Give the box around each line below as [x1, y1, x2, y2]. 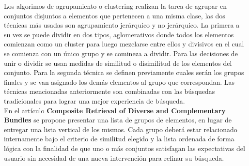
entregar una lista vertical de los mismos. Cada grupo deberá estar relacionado [4, 124, 237, 134]
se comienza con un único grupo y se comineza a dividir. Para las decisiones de [4, 48, 238, 58]
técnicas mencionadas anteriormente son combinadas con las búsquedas [4, 86, 215, 96]
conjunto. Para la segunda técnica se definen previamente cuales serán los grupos [4, 67, 244, 77]
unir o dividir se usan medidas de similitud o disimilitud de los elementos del [4, 58, 232, 68]
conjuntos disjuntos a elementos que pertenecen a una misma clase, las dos [4, 10, 225, 20]
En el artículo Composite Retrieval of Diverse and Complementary [4, 105, 226, 115]
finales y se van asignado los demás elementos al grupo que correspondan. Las [4, 76, 235, 87]
